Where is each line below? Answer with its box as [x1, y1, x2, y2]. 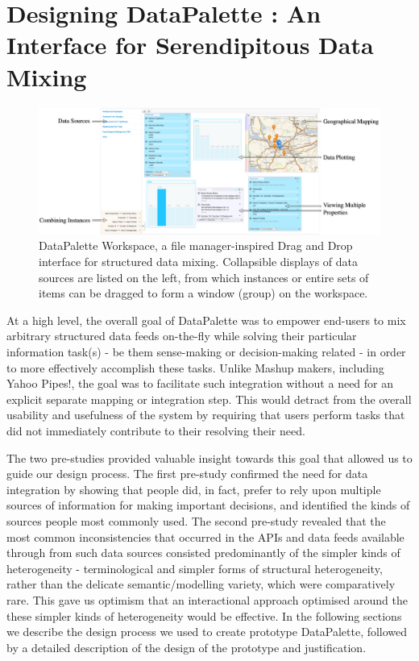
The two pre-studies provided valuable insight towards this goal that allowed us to [6, 449, 413, 466]
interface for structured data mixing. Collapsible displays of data [39, 253, 359, 270]
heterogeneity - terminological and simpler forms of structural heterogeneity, [6, 559, 383, 576]
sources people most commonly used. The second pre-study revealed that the [6, 512, 386, 529]
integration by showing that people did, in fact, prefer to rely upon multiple [6, 480, 381, 497]
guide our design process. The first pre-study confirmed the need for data [6, 465, 368, 482]
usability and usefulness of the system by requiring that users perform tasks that [6, 406, 405, 423]
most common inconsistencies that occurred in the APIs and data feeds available [6, 528, 404, 545]
